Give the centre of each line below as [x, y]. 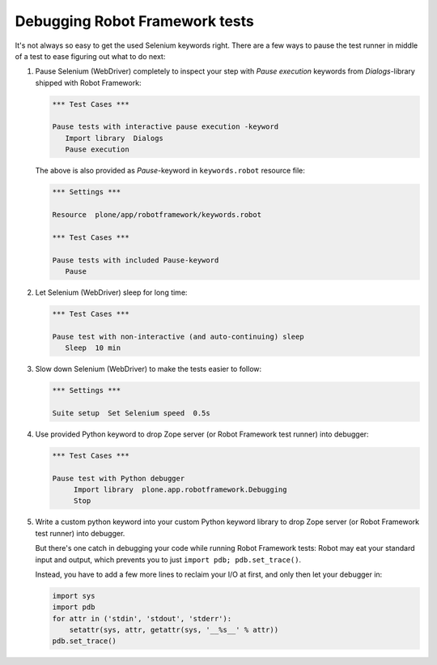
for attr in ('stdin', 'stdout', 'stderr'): [142, 618]
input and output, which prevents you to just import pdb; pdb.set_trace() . [168, 560]
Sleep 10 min [93, 348]
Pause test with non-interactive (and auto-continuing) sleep [178, 337]
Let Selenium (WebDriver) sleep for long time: [111, 292]
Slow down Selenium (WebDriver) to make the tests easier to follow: [148, 369]
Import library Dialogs [114, 138]
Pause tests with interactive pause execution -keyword [165, 127]
